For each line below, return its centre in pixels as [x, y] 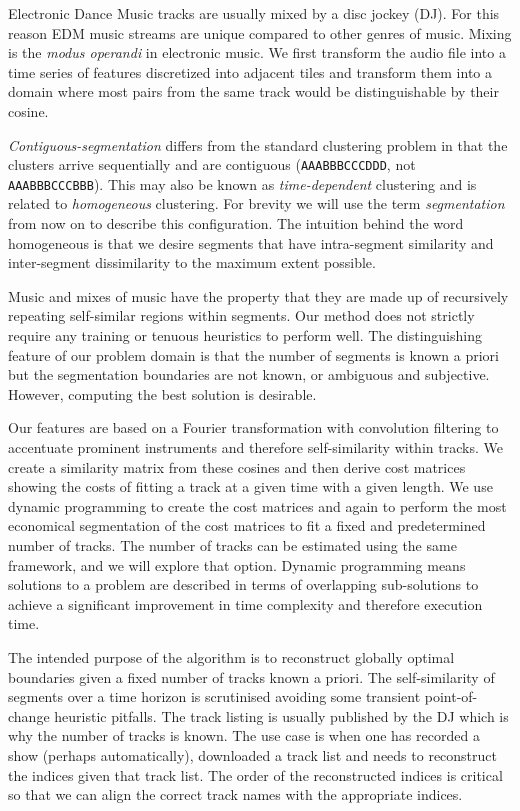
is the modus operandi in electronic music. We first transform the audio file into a [257, 52]
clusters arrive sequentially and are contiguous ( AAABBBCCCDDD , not [212, 164]
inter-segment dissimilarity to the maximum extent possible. [192, 262]
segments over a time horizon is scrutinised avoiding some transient [214, 696]
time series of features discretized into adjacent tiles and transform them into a [250, 71]
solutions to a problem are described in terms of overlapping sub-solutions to [243, 584]
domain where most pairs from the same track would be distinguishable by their [253, 91]
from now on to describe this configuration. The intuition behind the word [236, 223]
